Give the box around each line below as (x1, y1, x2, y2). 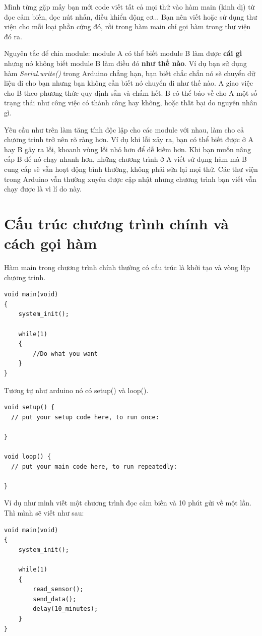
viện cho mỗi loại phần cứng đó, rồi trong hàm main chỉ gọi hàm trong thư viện (4, 21, 251, 32)
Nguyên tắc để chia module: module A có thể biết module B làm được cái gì (4, 48, 242, 58)
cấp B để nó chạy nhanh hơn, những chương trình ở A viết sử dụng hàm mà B (4, 154, 247, 164)
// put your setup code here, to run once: (11, 413, 159, 421)
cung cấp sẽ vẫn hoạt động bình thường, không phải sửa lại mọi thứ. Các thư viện (4, 163, 258, 174)
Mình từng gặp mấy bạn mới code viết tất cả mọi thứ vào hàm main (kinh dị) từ (4, 2, 255, 12)
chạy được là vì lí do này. (4, 183, 82, 194)
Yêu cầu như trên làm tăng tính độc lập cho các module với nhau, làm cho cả (4, 124, 244, 135)
